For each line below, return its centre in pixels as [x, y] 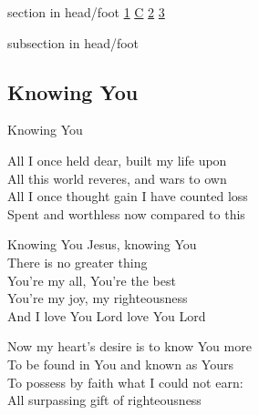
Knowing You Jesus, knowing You [102, 244]
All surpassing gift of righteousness [104, 400]
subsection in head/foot [73, 42]
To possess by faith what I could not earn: [125, 382]
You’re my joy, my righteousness [98, 298]
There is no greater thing [78, 262]
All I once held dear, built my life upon [117, 160]
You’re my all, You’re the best [92, 280]
